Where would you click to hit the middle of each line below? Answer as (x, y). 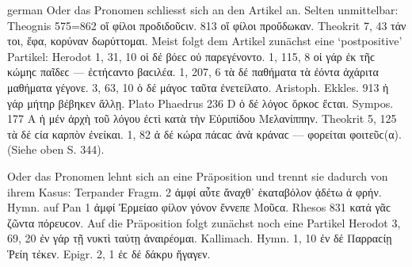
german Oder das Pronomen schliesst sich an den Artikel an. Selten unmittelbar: (203, 10)
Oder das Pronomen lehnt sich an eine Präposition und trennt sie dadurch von (198, 175)
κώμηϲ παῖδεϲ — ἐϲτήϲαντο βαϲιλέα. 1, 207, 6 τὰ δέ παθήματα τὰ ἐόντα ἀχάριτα (193, 72)
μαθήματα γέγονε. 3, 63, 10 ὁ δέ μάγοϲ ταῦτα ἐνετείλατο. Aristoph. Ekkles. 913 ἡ (198, 87)
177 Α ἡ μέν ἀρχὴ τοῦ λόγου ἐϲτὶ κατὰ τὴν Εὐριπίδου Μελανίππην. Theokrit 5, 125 (202, 118)
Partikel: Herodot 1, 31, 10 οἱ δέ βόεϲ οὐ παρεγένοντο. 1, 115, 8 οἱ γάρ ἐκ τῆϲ (191, 56)
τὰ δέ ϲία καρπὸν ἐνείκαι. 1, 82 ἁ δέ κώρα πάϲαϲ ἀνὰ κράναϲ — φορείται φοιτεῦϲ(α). (204, 133)
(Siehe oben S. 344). (56, 149)
